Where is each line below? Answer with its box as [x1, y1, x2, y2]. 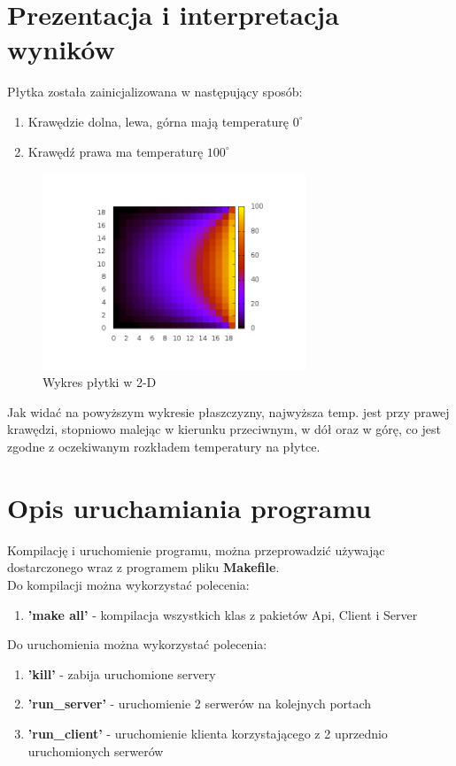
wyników [7, 31, 115, 67]
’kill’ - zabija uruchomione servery [27, 664, 216, 683]
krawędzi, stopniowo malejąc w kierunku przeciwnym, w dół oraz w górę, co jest [7, 420, 441, 438]
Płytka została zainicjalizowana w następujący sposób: [7, 82, 303, 101]
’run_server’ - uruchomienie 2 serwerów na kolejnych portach [27, 694, 372, 713]
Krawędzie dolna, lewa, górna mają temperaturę [27, 112, 289, 130]
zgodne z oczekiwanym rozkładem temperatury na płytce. [7, 437, 321, 456]
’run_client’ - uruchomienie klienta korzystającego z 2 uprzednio [27, 723, 388, 742]
